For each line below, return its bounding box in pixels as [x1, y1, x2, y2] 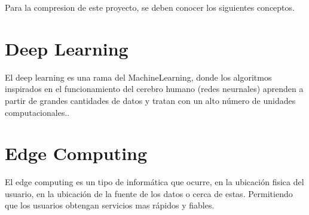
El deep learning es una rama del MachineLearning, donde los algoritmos [5, 70, 272, 83]
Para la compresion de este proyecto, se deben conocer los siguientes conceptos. [5, 1, 295, 13]
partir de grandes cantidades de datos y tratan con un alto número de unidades [5, 94, 296, 106]
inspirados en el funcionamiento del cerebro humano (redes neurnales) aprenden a [5, 82, 304, 95]
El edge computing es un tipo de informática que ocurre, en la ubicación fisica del [5, 176, 304, 188]
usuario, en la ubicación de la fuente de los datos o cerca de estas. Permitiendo [5, 187, 293, 199]
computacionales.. [5, 106, 70, 118]
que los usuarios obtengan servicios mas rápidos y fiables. [5, 199, 215, 211]
